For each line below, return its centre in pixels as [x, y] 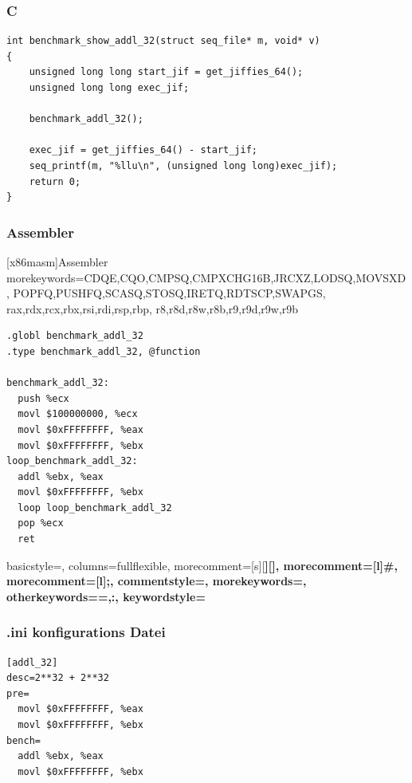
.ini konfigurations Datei [86, 632]
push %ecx [43, 398]
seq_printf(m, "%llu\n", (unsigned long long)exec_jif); [183, 165]
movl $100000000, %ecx [78, 414]
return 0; [55, 181]
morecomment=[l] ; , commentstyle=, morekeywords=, [157, 581]
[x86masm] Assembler [57, 261]
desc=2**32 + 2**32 [58, 678]
